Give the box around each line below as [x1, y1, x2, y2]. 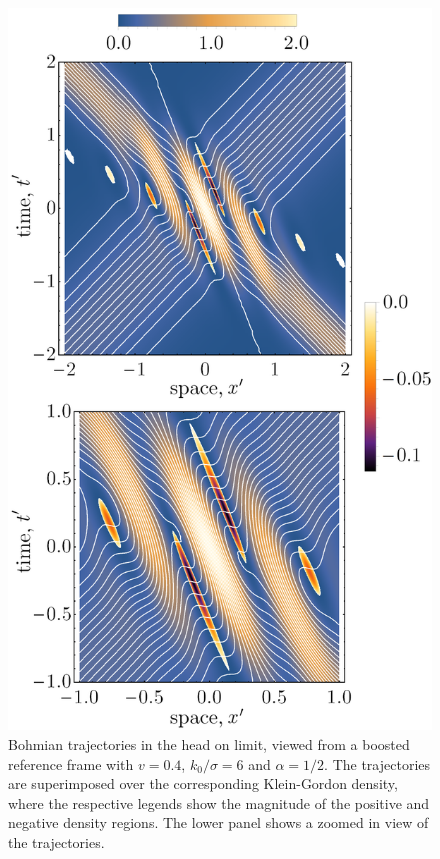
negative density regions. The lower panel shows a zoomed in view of [8, 812, 429, 833]
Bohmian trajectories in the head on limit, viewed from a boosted [8, 734, 410, 755]
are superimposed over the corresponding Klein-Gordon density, [8, 773, 398, 794]
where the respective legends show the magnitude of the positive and [8, 792, 430, 813]
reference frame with [8, 753, 134, 774]
